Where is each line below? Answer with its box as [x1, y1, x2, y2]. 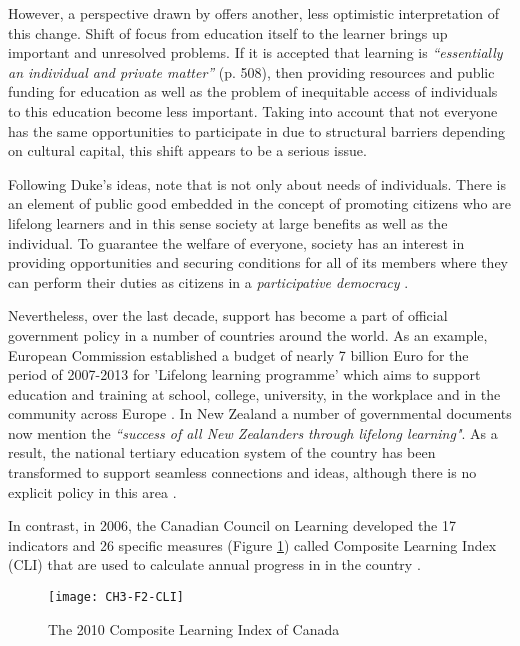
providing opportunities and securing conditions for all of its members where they [8, 252, 508, 273]
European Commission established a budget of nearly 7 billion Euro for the [8, 344, 469, 365]
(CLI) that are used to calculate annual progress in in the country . [8, 554, 421, 575]
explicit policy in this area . [8, 481, 177, 502]
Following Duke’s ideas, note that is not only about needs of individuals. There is [8, 173, 506, 194]
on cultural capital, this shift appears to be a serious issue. [8, 140, 367, 161]
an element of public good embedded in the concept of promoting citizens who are [8, 193, 511, 214]
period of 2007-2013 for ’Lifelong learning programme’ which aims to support [8, 364, 481, 385]
